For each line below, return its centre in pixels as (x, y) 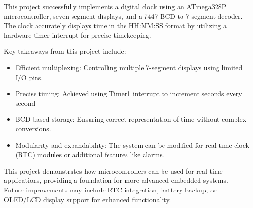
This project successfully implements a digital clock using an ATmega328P (115, 6)
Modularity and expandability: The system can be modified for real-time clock (132, 145)
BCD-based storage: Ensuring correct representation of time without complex (131, 119)
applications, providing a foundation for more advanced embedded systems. (116, 180)
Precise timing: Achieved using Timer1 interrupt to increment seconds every (129, 93)
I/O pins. (29, 77)
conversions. (33, 128)
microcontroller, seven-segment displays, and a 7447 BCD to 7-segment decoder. (123, 16)
